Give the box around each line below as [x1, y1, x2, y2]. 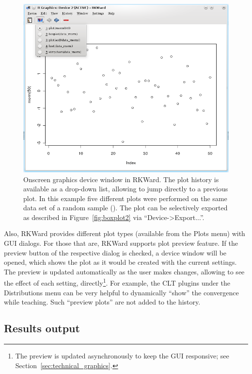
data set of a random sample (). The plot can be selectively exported [23, 203, 228, 213]
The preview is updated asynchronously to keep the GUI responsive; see [15, 351, 229, 361]
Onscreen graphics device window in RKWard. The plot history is [23, 174, 219, 184]
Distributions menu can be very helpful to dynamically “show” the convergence [4, 287, 239, 297]
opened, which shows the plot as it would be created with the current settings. [4, 257, 237, 267]
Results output [4, 321, 80, 336]
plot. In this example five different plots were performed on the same [23, 193, 227, 203]
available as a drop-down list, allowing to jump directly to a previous [23, 184, 228, 194]
